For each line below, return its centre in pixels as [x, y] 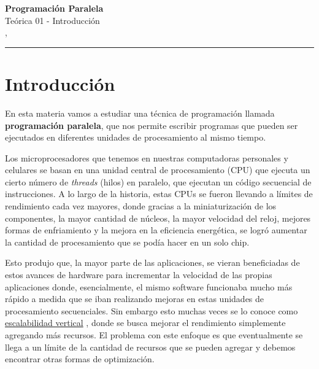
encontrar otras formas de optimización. [80, 359]
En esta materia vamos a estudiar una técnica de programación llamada [140, 113]
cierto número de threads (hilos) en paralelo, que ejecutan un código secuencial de [158, 181]
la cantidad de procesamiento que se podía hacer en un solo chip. [127, 242]
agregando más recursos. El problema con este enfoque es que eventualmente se [154, 335]
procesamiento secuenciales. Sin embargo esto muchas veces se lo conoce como [152, 310]
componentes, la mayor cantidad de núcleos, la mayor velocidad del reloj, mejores [158, 218]
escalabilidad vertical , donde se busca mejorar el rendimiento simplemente [145, 323]
